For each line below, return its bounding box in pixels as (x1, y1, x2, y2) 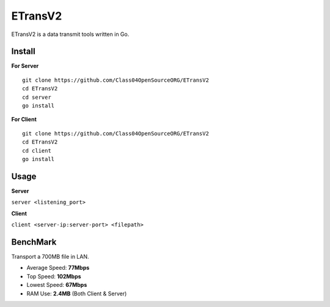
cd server (22, 93, 51, 101)
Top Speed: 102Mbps (26, 272, 82, 280)
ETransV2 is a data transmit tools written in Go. (11, 31, 130, 38)
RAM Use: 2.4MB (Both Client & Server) (26, 290, 127, 297)
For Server (11, 62, 39, 70)
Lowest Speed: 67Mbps (26, 281, 87, 289)
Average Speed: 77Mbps (26, 264, 90, 272)
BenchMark (11, 237, 57, 247)
